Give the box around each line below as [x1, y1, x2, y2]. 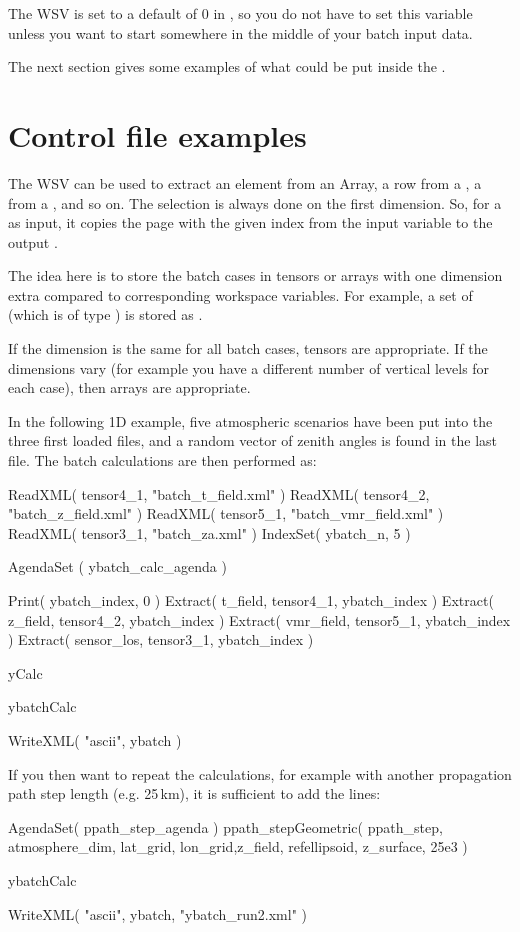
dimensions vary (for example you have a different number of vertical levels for [8, 357, 490, 378]
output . [8, 231, 58, 252]
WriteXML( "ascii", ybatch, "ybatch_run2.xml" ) [8, 903, 307, 924]
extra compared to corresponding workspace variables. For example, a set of [8, 284, 473, 305]
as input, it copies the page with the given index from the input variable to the [8, 212, 493, 233]
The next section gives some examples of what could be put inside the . [8, 56, 446, 77]
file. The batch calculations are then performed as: [8, 450, 317, 471]
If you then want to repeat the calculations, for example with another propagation [8, 763, 512, 784]
